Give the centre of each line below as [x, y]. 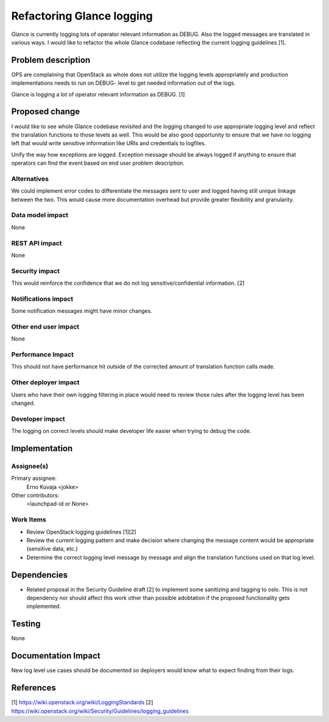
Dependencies [40, 575]
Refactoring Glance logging [82, 16]
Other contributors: [35, 495]
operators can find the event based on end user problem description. [98, 163]
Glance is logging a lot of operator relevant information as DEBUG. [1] [98, 94]
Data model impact [40, 215]
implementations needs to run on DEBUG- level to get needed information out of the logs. [123, 83]
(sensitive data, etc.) [52, 549]
